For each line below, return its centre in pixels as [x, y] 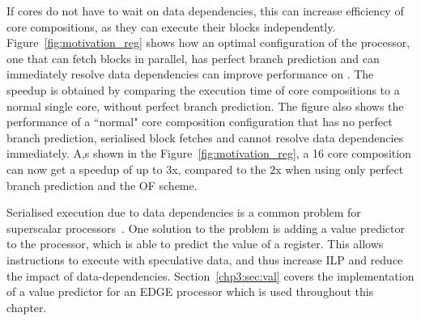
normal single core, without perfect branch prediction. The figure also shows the [205, 106]
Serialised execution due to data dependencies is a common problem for [184, 212]
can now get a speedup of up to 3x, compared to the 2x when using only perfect [205, 169]
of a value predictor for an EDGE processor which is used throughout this [190, 291]
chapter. [27, 307]
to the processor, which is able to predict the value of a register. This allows [195, 244]
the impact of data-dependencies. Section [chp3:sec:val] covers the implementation [210, 275]
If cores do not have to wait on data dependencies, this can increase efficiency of [205, 11]
